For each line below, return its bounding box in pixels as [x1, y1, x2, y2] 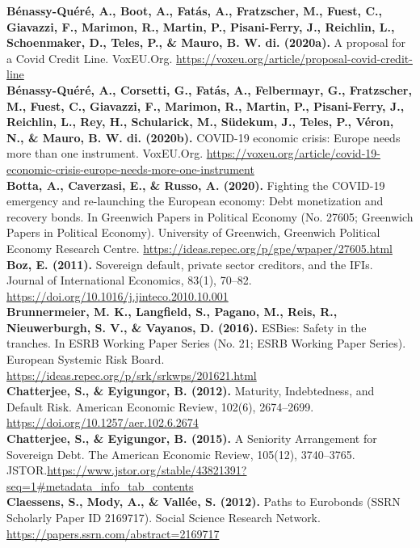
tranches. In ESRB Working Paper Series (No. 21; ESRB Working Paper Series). [6, 335, 406, 352]
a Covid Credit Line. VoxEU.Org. [6, 49, 173, 66]
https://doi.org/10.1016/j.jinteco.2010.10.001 [6, 287, 229, 304]
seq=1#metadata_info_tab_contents [6, 477, 194, 494]
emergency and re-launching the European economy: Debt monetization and [6, 192, 384, 209]
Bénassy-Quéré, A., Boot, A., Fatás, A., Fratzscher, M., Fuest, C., [6, 2, 383, 19]
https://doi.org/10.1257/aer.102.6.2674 [6, 414, 199, 431]
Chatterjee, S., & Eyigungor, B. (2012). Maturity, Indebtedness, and [6, 382, 375, 399]
